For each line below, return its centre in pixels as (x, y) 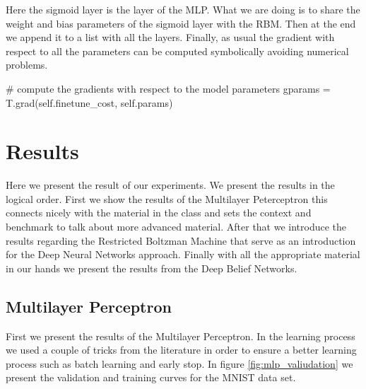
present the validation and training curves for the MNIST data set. (151, 377)
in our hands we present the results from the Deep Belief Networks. (152, 268)
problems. (27, 65)
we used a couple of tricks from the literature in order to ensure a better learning (181, 350)
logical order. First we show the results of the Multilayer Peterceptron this (167, 198)
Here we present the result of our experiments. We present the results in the (170, 185)
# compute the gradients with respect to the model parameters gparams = (168, 88)
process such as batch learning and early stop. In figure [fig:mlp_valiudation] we (179, 363)
